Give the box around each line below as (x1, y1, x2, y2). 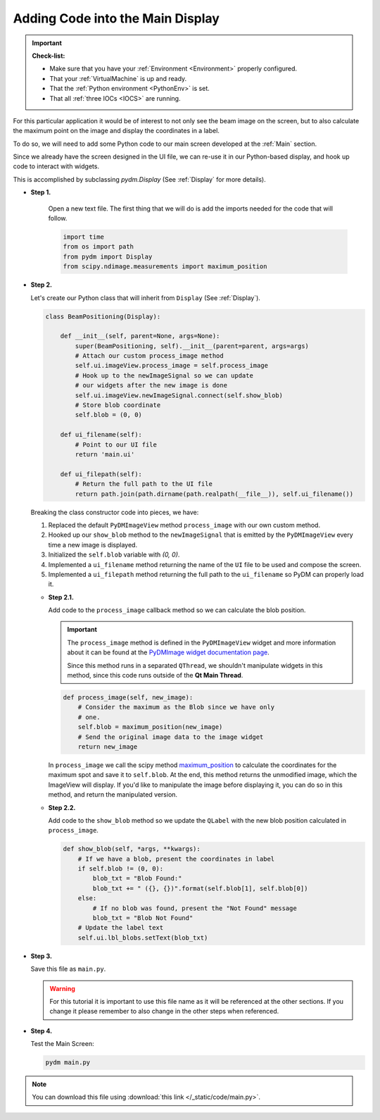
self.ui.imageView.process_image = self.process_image (75, 361, 269, 370)
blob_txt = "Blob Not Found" (92, 914, 194, 922)
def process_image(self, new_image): (63, 694, 194, 701)
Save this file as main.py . (30, 965, 106, 973)
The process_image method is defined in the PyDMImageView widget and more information (67, 638, 336, 647)
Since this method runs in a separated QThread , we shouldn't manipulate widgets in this (67, 661, 323, 669)
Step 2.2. (48, 803, 76, 811)
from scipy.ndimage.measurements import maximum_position (63, 263, 267, 270)
